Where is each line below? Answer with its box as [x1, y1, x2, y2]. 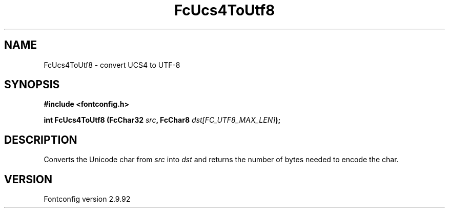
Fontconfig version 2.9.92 [44, 195, 131, 204]
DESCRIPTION [4, 133, 77, 146]
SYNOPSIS [4, 78, 60, 91]
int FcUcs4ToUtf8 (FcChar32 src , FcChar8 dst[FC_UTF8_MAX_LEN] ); [44, 115, 281, 125]
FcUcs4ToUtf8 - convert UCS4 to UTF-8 [44, 60, 180, 69]
